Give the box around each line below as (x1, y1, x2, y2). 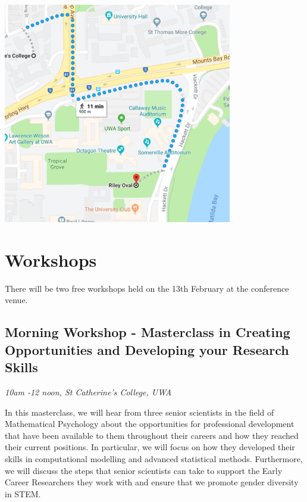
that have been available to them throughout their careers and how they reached (5, 429, 299, 441)
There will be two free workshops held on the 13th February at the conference (5, 282, 289, 294)
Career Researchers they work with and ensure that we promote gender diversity (5, 476, 299, 488)
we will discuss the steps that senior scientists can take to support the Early (5, 464, 283, 476)
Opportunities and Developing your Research (5, 340, 289, 358)
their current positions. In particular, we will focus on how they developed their (5, 441, 295, 453)
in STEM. (5, 487, 41, 500)
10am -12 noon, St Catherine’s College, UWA (5, 386, 172, 398)
